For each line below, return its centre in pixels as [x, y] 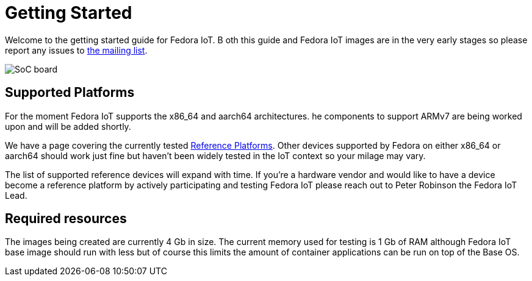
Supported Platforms [70, 93]
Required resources [66, 219]
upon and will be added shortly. [68, 126]
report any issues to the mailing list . [76, 50]
